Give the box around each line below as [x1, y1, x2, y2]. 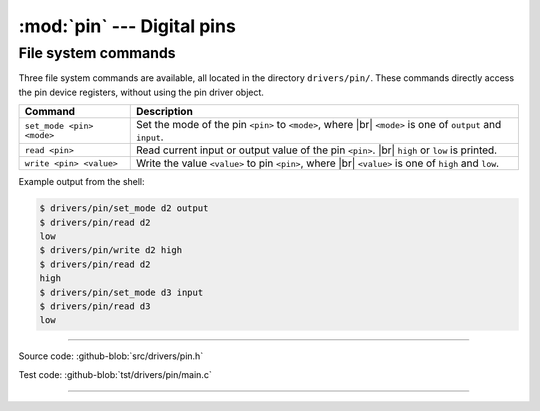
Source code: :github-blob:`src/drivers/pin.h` [18, 350, 204, 362]
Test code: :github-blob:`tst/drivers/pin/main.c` [18, 368, 212, 380]
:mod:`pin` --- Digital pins [18, 15, 237, 37]
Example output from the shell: [18, 176, 145, 188]
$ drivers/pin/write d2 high [39, 245, 183, 256]
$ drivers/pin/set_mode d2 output [39, 203, 209, 214]
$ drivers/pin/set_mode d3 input [39, 286, 204, 298]
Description [135, 105, 194, 119]
